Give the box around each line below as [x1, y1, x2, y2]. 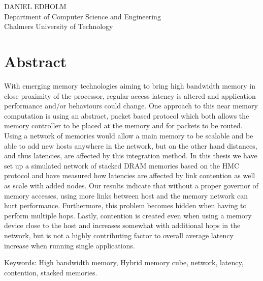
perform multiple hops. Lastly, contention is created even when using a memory [4, 210, 252, 220]
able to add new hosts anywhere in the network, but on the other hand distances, [4, 140, 257, 151]
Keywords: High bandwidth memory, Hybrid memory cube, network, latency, [4, 257, 244, 268]
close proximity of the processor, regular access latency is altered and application [4, 90, 256, 101]
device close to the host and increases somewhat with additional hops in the [4, 220, 241, 231]
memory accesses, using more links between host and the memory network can [4, 190, 248, 201]
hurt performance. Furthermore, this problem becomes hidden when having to [4, 200, 247, 211]
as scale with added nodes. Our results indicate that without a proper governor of [4, 180, 258, 191]
